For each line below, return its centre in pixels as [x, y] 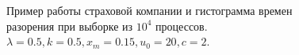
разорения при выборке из [70, 26]
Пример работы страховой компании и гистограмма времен [149, 10]
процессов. [182, 26]
